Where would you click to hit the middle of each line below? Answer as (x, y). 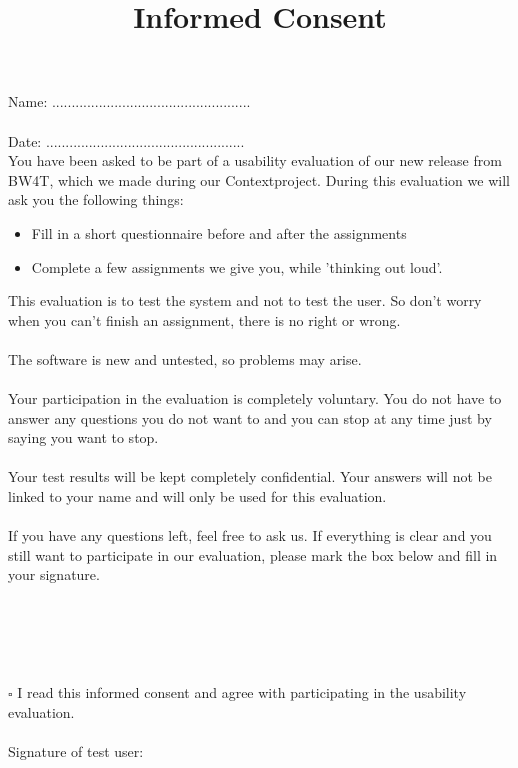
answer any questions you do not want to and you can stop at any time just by (250, 417)
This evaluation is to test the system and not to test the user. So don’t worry (245, 300)
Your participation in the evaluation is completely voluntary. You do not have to (255, 398)
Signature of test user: (76, 750)
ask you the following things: (96, 199)
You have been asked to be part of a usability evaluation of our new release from (255, 160)
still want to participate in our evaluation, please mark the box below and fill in (253, 554)
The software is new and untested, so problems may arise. (185, 358)
